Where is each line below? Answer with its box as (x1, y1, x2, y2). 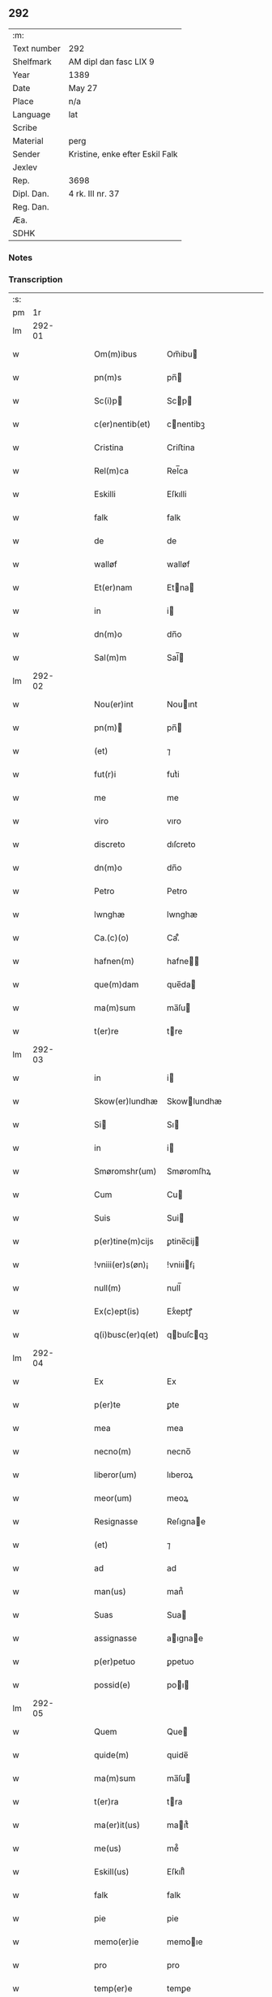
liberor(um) (94, 1469, 138, 1480)
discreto (94, 839, 125, 850)
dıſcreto (167, 839, 196, 850)
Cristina (94, 442, 124, 453)
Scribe (12, 122, 38, 133)
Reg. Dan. (12, 201, 50, 212)
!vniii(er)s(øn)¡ (94, 1259, 149, 1270)
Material (12, 135, 44, 146)
